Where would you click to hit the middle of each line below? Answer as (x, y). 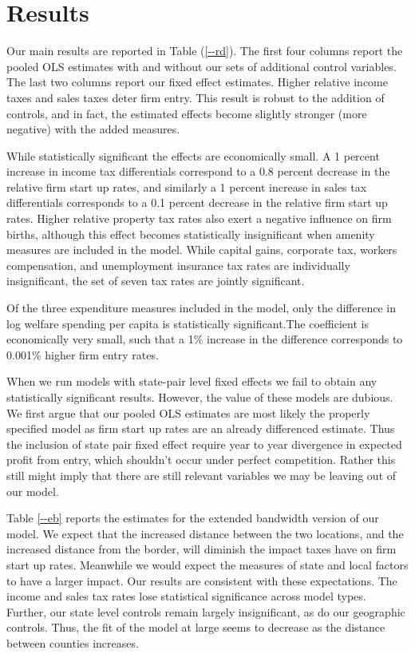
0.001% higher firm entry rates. (83, 354)
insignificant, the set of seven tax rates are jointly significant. (156, 281)
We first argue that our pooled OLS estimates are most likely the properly (188, 412)
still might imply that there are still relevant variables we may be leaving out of (202, 475)
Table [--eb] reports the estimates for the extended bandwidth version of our (193, 518)
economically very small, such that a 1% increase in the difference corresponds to (205, 339)
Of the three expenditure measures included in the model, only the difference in (201, 308)
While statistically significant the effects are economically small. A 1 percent (193, 155)
